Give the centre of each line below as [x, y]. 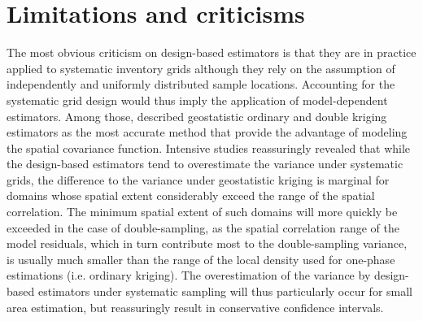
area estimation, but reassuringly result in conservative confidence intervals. [195, 307]
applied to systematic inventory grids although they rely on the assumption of [201, 68]
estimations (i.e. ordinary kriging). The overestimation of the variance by [189, 275]
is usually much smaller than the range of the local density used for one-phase [201, 259]
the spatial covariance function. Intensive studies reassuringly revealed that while [209, 147]
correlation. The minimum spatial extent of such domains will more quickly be [202, 212]
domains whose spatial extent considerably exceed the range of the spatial [191, 195]
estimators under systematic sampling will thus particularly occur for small [225, 291]
